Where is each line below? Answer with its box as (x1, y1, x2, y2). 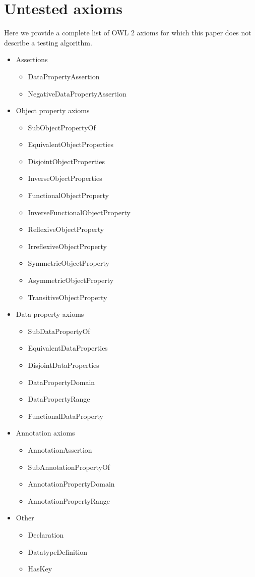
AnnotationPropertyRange (28, 495, 110, 506)
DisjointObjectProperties (28, 156, 105, 166)
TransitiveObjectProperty (28, 292, 107, 302)
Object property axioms (16, 105, 90, 116)
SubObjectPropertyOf (28, 122, 96, 132)
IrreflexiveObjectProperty (28, 241, 107, 251)
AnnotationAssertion (28, 444, 92, 455)
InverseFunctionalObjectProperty (28, 207, 131, 217)
